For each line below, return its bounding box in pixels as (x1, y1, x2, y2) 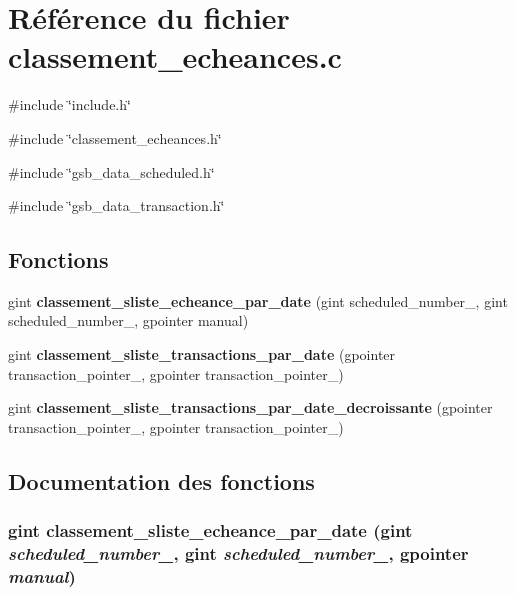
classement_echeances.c (8, 36, 342, 77)
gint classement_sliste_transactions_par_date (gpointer (8, 344, 396, 365)
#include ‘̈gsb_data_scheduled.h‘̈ (8, 161, 215, 182)
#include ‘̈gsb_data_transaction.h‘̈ (8, 195, 225, 216)
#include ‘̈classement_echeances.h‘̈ (8, 127, 222, 148)
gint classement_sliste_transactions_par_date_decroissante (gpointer (8, 397, 493, 418)
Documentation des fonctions (8, 465, 315, 496)
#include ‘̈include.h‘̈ (8, 94, 131, 115)
